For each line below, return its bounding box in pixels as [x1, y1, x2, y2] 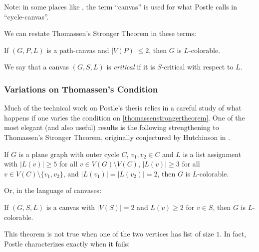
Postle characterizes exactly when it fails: [4, 238, 130, 248]
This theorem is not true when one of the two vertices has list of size [4, 228, 214, 239]
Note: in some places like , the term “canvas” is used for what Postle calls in [4, 1, 238, 11]
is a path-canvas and [46, 44, 109, 55]
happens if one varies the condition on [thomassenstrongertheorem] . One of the [4, 112, 245, 122]
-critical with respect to [161, 61, 234, 72]
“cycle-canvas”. [4, 11, 49, 21]
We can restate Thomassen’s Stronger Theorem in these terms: [4, 28, 196, 38]
